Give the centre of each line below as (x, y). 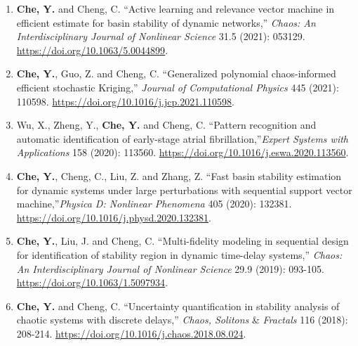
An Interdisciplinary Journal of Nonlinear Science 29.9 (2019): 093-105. (170, 268)
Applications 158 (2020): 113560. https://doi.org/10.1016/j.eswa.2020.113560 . (183, 152)
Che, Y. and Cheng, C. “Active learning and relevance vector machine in (175, 8)
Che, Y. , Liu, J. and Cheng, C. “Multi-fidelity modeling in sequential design (183, 241)
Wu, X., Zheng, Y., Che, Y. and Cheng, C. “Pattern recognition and (166, 125)
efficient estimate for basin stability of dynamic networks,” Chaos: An (166, 22)
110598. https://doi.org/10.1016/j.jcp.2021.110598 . (125, 101)
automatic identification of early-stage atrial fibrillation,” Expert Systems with (182, 138)
